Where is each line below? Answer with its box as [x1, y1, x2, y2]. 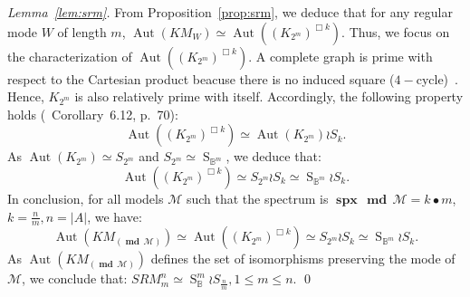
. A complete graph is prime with [248, 46, 433, 65]
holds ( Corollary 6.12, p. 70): [7, 104, 178, 123]
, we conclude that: [22, 269, 128, 288]
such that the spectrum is [186, 188, 329, 207]
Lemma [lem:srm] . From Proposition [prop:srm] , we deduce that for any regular [7, 3, 453, 21]
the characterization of [7, 46, 132, 65]
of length [57, 22, 107, 41]
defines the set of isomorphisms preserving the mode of [150, 249, 456, 268]
